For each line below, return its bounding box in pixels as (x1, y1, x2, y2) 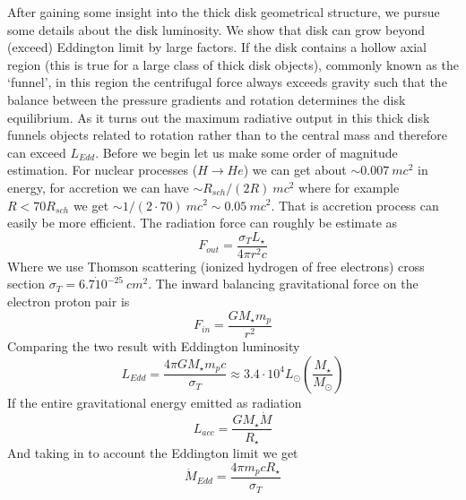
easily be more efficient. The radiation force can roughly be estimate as (7, 213, 398, 232)
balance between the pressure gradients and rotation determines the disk (7, 90, 406, 108)
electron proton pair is (7, 291, 130, 310)
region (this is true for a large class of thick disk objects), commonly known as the (7, 55, 459, 73)
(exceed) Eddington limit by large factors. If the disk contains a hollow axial (7, 38, 427, 56)
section (7, 274, 46, 293)
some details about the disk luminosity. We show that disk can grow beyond (7, 20, 426, 39)
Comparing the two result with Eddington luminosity (7, 337, 300, 356)
